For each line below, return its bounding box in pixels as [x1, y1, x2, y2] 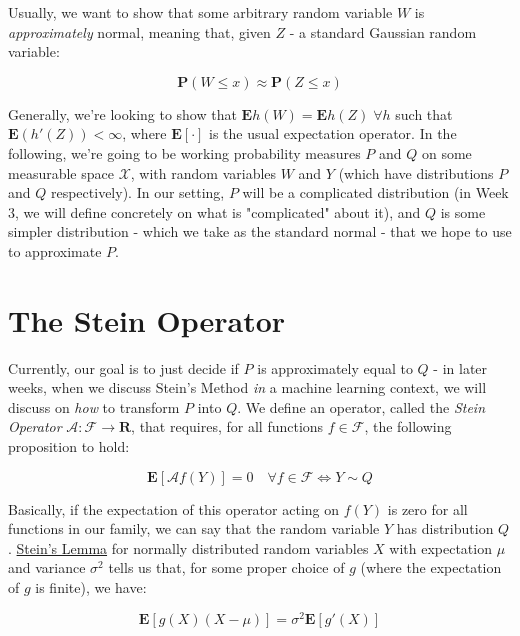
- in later [433, 357, 488, 378]
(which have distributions [338, 162, 494, 183]
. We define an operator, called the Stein [237, 396, 486, 417]
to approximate [8, 240, 102, 261]
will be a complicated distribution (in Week [242, 182, 509, 203]
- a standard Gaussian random [289, 21, 477, 42]
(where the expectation [360, 557, 502, 578]
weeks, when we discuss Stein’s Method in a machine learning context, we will [8, 377, 487, 398]
